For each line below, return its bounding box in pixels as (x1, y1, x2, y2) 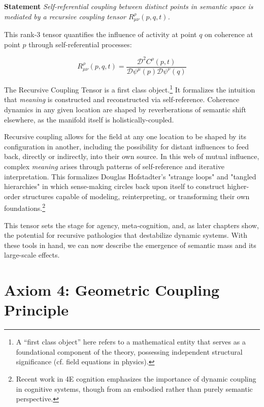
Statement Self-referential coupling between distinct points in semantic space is (4, 1, 253, 11)
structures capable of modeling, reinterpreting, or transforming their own (22, 191, 250, 201)
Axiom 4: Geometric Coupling (4, 279, 220, 300)
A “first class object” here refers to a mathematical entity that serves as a (16, 336, 246, 347)
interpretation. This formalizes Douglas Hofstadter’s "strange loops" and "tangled (4, 171, 256, 181)
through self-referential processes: (28, 39, 132, 49)
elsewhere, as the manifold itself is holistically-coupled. (4, 114, 174, 124)
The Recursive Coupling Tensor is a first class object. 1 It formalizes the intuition (4, 83, 255, 95)
